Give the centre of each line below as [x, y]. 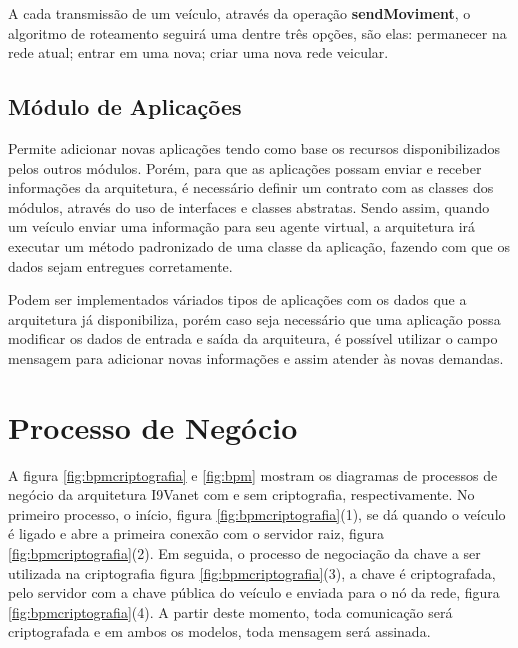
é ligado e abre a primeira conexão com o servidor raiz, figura [196, 533]
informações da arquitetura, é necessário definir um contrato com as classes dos [251, 187]
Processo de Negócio [153, 426]
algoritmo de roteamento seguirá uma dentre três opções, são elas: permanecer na [257, 32]
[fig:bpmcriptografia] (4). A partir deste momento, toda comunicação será [230, 611]
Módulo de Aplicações [125, 106]
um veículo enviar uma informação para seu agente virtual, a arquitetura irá [242, 226]
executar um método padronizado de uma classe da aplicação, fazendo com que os [259, 245]
